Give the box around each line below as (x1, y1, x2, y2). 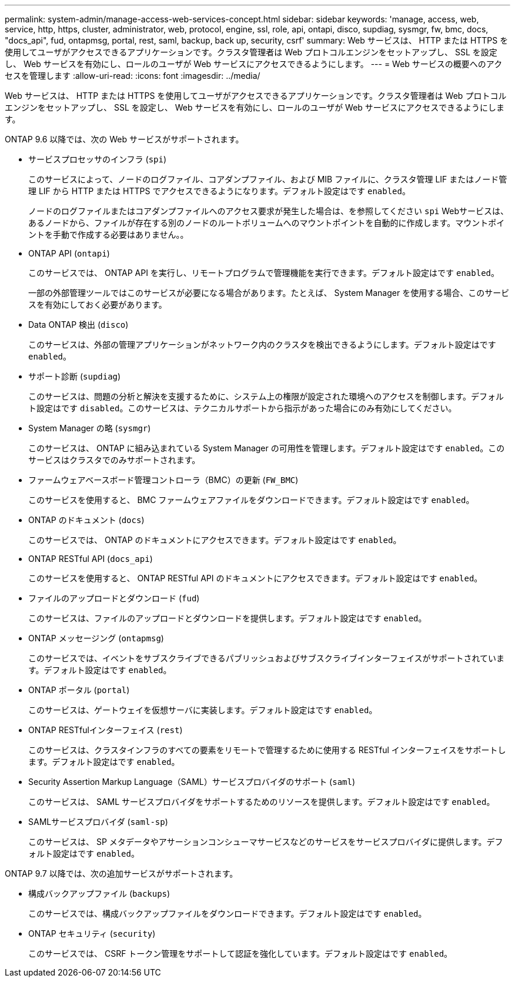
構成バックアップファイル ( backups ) (28, 888, 170, 898)
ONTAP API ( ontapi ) (28, 248, 110, 258)
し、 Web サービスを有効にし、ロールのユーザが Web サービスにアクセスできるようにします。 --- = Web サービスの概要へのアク (5, 59, 503, 69)
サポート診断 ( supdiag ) (28, 371, 121, 381)
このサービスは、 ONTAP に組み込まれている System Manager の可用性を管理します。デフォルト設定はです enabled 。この (28, 443, 505, 453)
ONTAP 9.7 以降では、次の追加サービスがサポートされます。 (5, 868, 238, 878)
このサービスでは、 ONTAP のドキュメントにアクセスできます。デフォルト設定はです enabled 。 (28, 535, 402, 545)
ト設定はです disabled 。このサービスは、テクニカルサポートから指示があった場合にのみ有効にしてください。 (28, 403, 457, 413)
